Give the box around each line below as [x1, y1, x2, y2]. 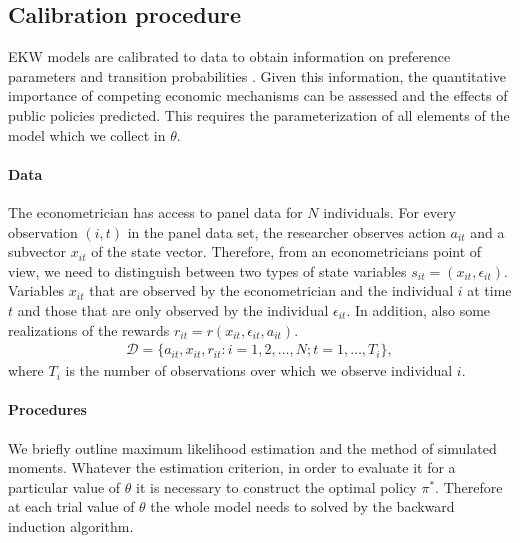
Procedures [8, 399, 87, 420]
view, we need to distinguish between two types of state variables [8, 260, 407, 281]
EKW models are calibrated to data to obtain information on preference [8, 46, 451, 67]
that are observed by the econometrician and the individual [89, 280, 454, 301]
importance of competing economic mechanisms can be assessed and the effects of [8, 85, 508, 106]
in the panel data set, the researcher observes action [127, 221, 446, 242]
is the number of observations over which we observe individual [65, 360, 453, 381]
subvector [8, 241, 67, 262]
